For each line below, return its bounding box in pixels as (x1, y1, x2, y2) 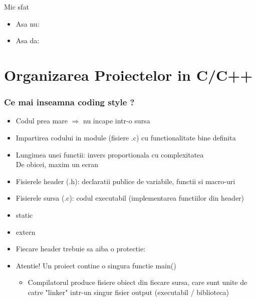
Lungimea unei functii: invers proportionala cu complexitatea (16, 149, 204, 160)
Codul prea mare (16, 115, 68, 126)
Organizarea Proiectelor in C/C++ (4, 64, 253, 85)
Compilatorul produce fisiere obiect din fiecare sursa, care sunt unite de (28, 277, 247, 287)
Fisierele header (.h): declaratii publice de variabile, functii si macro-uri (16, 176, 235, 186)
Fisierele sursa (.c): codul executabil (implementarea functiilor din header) (16, 193, 244, 203)
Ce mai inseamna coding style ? (4, 96, 135, 108)
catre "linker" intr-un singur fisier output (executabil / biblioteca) (28, 286, 229, 297)
